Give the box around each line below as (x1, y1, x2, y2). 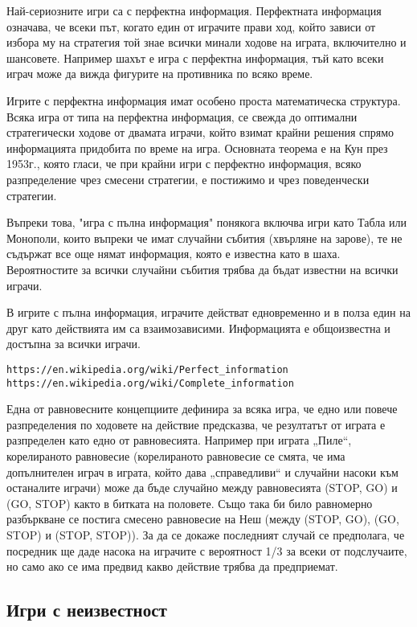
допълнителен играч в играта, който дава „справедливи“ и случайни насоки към (6, 463, 399, 480)
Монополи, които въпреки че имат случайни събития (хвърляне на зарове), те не (6, 229, 403, 246)
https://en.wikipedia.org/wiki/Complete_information (6, 377, 294, 389)
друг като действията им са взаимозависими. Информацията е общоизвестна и (6, 319, 390, 336)
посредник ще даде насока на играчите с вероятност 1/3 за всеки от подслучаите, (6, 542, 407, 559)
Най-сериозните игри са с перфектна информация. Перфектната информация (6, 2, 382, 18)
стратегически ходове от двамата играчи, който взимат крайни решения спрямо (6, 124, 395, 141)
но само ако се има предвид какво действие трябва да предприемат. (6, 558, 338, 575)
